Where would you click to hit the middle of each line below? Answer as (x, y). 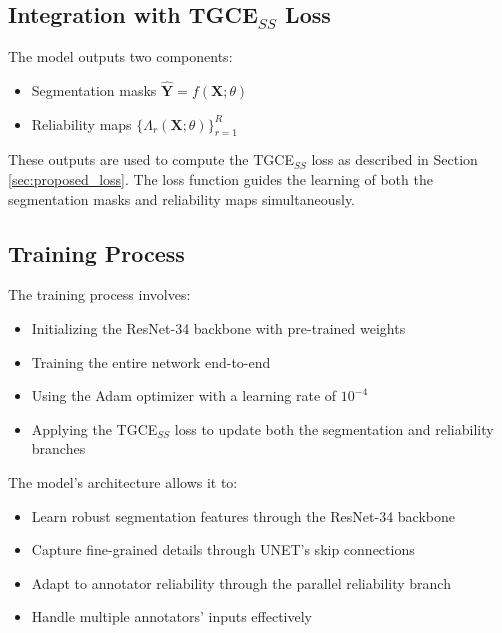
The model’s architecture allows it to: (123, 481)
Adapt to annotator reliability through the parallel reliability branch (241, 582)
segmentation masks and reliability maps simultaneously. (182, 198)
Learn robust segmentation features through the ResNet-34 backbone (243, 515)
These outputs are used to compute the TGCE (151, 159)
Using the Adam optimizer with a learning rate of (184, 395)
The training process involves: (99, 294)
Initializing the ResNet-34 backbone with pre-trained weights (218, 327)
